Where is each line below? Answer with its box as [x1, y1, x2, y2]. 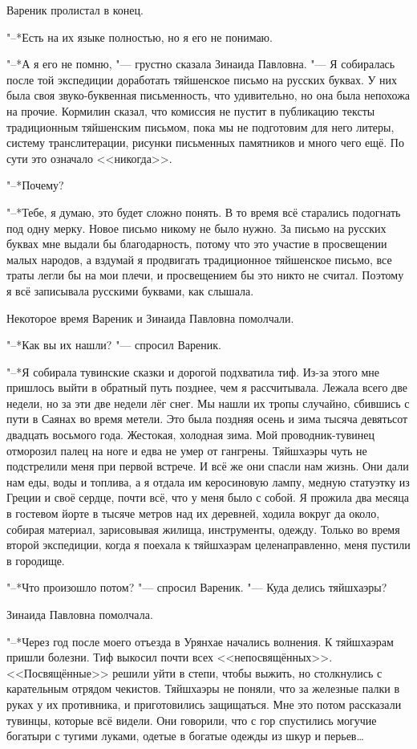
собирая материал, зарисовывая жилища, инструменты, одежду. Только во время [6, 520, 400, 537]
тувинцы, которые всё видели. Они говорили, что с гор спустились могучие [6, 711, 377, 728]
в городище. [6, 552, 65, 568]
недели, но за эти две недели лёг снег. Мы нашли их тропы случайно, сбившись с [6, 394, 410, 411]
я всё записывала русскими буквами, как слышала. [6, 282, 254, 299]
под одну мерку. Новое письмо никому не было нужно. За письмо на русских [6, 219, 387, 236]
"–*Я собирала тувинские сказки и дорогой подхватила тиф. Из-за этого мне [6, 363, 379, 380]
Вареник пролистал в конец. [6, 2, 144, 18]
